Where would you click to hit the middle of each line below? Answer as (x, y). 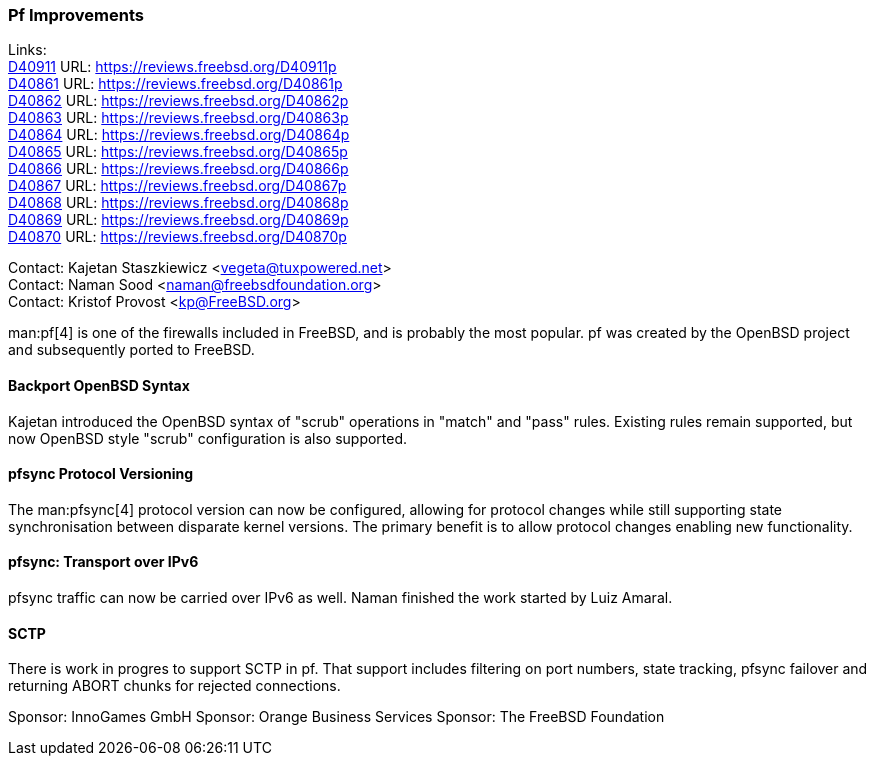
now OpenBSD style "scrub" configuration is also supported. (208, 438)
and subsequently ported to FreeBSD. (131, 350)
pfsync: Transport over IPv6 (103, 562)
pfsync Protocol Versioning (101, 474)
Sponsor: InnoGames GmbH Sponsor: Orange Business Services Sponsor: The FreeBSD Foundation (336, 717)
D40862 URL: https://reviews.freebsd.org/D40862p (178, 101)
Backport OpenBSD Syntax (99, 385)
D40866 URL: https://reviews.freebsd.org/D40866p (178, 169)
